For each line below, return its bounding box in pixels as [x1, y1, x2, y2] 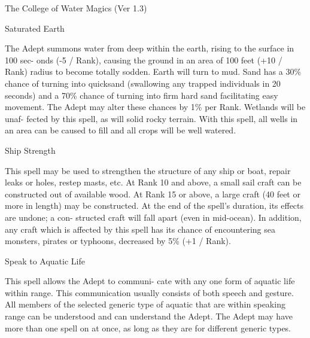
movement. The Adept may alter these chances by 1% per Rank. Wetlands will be [5, 101, 306, 113]
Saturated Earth [5, 22, 65, 34]
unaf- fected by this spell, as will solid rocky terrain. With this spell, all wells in [5, 112, 298, 124]
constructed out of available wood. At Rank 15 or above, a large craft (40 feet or [5, 187, 300, 200]
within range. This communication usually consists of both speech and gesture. [5, 286, 294, 299]
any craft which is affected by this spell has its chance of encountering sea [5, 223, 275, 235]
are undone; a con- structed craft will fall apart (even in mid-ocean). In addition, [5, 211, 302, 223]
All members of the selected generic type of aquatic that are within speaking [5, 298, 285, 310]
